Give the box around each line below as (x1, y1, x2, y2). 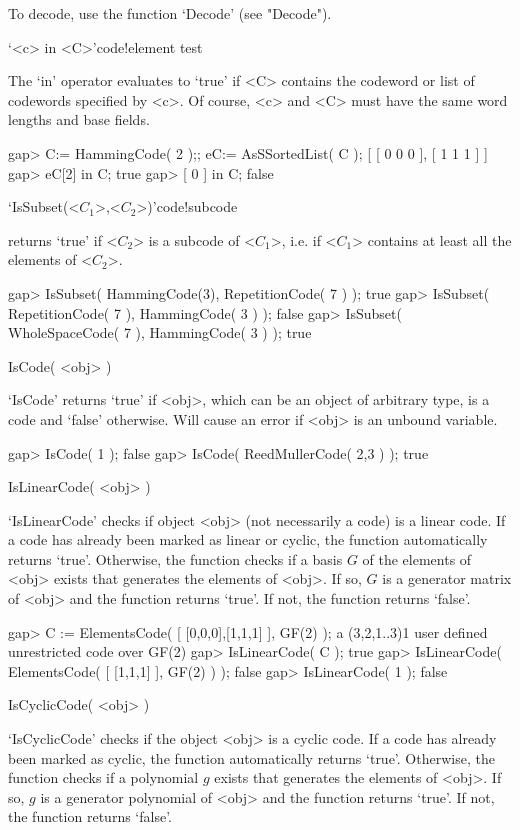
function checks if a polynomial (8, 767, 199, 788)
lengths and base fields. (8, 109, 150, 130)
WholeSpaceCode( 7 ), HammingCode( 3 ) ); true (8, 322, 312, 343)
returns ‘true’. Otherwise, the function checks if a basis (8, 548, 343, 569)
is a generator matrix (382, 568, 512, 589)
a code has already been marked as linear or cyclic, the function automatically (8, 529, 488, 550)
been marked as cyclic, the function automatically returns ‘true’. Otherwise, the (8, 747, 495, 768)
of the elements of (362, 548, 472, 569)
